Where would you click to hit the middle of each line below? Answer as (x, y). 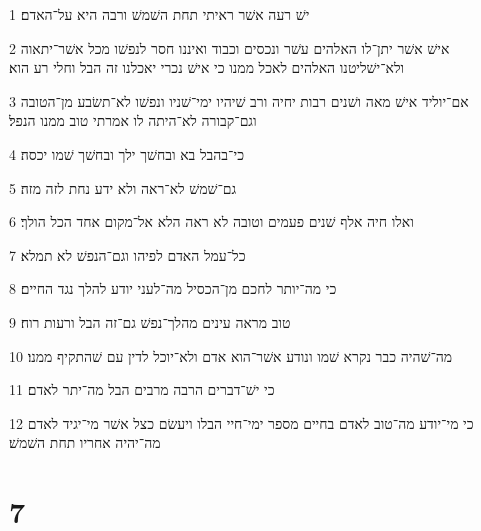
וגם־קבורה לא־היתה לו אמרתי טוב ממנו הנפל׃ (133, 120)
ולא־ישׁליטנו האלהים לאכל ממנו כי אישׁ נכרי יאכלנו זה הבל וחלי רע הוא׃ (207, 67)
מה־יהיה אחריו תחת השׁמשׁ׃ (85, 442)
